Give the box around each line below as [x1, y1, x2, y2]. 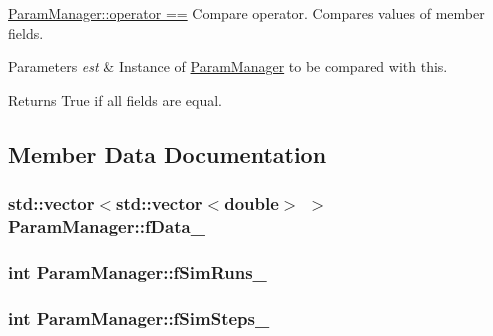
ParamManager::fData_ [8, 214, 205, 238]
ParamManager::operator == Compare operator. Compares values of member [8, 3, 485, 23]
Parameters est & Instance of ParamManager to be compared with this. [8, 56, 448, 77]
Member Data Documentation [8, 138, 327, 169]
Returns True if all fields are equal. [8, 89, 222, 110]
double [224, 191, 279, 216]
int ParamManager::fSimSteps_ [8, 305, 270, 330]
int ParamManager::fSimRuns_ [8, 259, 267, 284]
